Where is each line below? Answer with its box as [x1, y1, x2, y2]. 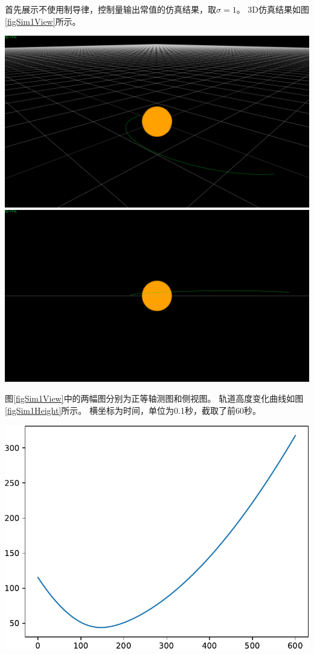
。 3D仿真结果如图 [236, 3, 310, 15]
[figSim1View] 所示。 [5, 15, 81, 27]
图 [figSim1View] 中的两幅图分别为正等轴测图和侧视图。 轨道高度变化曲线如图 [5, 392, 304, 405]
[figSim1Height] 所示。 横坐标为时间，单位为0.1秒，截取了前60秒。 [5, 404, 261, 416]
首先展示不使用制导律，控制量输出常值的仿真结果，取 [5, 3, 216, 15]
